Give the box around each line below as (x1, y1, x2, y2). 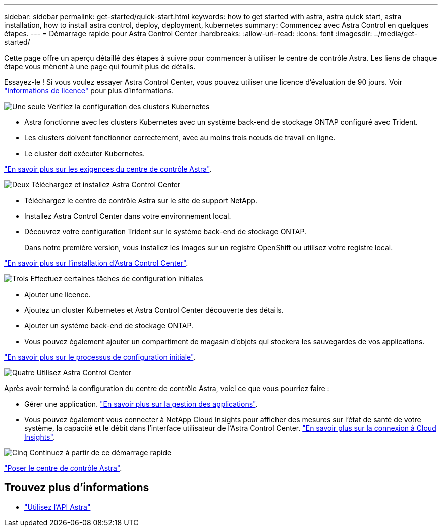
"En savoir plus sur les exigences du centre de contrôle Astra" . (4, 165, 212, 173)
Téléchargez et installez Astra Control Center (31, 180, 181, 189)
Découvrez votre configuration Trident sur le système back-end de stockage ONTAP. (24, 227, 306, 236)
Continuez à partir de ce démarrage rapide (29, 448, 172, 457)
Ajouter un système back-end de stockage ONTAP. (24, 321, 194, 330)
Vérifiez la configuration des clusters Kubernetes (47, 102, 210, 111)
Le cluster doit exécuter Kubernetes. (24, 149, 145, 158)
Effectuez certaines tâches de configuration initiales (30, 274, 203, 283)
